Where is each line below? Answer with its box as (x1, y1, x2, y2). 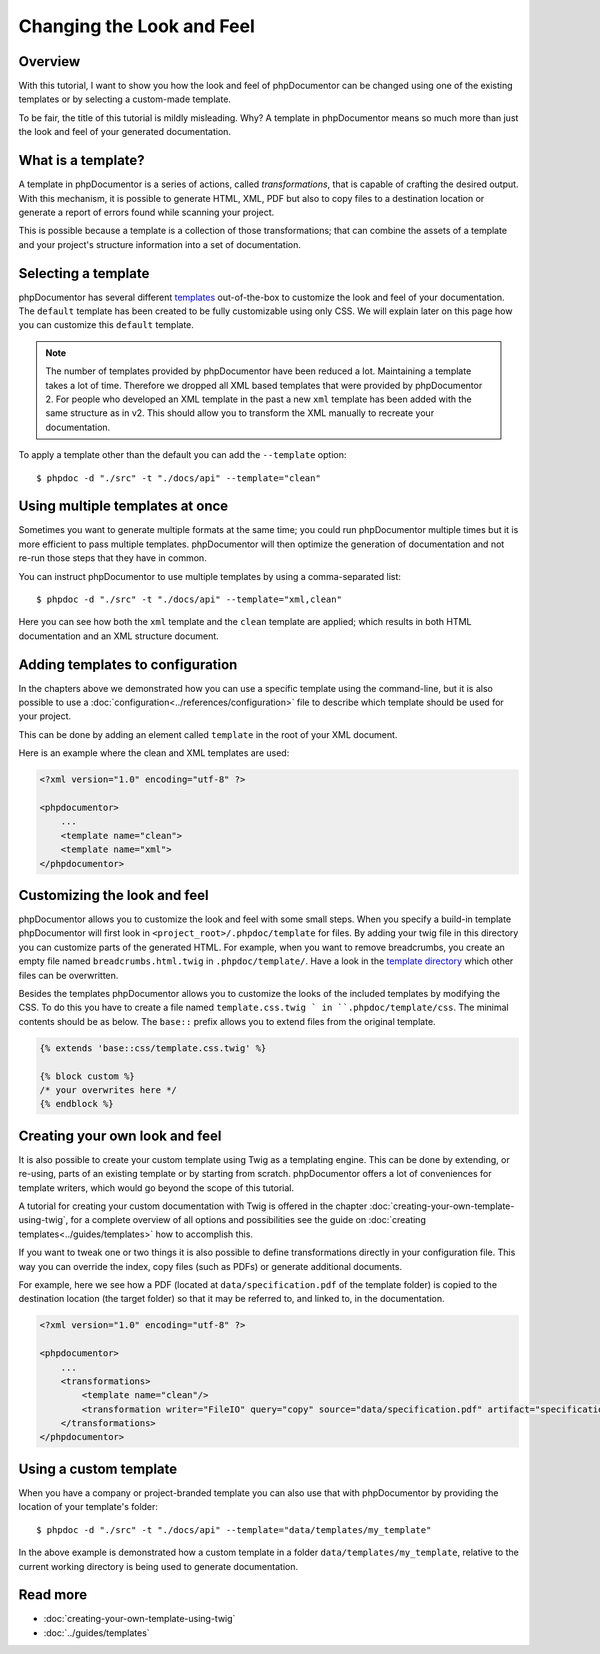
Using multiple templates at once (18, 498, 229, 515)
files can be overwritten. (18, 969, 119, 981)
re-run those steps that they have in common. (18, 552, 207, 564)
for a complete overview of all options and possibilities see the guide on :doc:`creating (70, 1214, 427, 1226)
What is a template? (18, 152, 145, 169)
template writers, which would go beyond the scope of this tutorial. (18, 1181, 295, 1194)
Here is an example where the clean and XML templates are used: (18, 747, 290, 759)
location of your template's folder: (18, 1501, 159, 1513)
